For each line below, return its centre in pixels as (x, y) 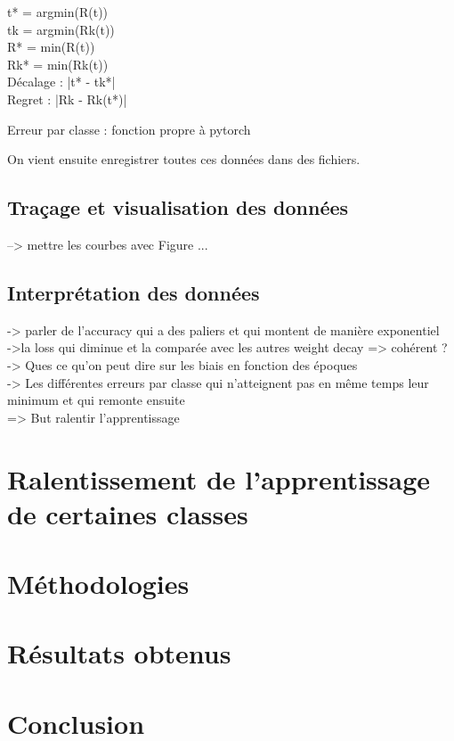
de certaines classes (128, 513)
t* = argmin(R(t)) (58, 12)
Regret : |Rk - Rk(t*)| (67, 99)
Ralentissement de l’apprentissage (219, 478)
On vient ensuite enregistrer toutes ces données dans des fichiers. (184, 159)
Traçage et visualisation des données (178, 207)
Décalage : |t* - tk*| (61, 82)
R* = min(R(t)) (51, 47)
